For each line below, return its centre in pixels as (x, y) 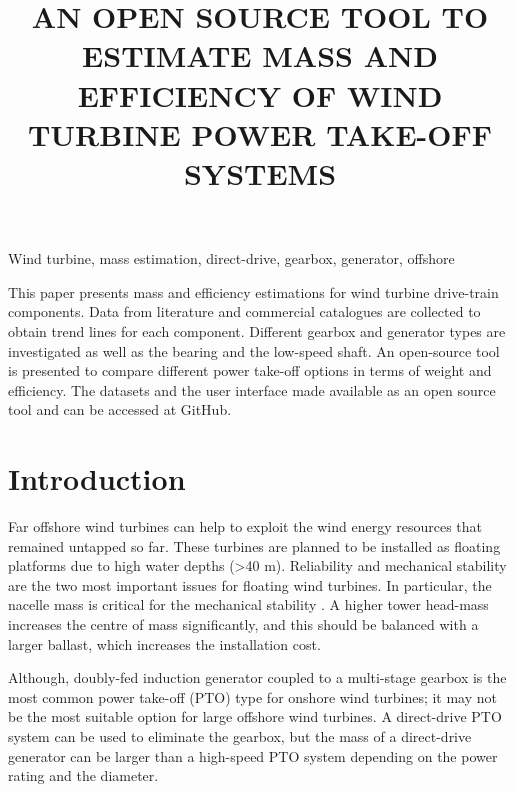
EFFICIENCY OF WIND (260, 94)
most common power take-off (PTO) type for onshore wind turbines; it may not (253, 696)
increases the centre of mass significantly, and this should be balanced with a (243, 623)
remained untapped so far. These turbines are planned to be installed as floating (254, 545)
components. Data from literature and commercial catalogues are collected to (244, 311)
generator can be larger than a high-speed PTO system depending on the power (253, 755)
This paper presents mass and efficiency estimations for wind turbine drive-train (253, 291)
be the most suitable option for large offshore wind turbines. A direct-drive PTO (255, 716)
